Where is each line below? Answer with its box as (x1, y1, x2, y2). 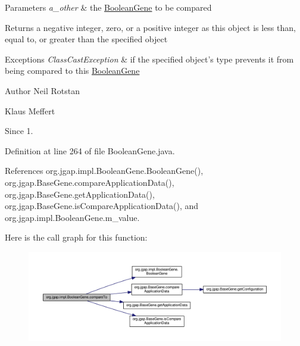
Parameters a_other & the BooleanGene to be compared (5, 1, 212, 13)
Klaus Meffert (5, 104, 55, 117)
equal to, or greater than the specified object (5, 33, 168, 45)
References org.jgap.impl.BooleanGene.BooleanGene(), (5, 164, 204, 177)
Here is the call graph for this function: (5, 231, 148, 244)
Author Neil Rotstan (5, 84, 80, 96)
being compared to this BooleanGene (5, 64, 140, 77)
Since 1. (5, 124, 33, 137)
